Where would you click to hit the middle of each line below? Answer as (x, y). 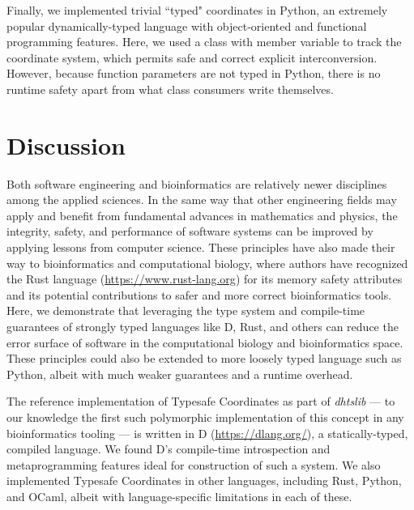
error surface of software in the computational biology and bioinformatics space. (205, 342)
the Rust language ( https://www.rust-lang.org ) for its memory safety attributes (205, 279)
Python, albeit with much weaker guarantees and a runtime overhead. (180, 374)
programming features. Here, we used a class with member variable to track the (204, 42)
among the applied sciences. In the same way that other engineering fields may (202, 200)
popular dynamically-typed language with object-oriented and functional (187, 25)
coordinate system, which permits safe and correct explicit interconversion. (192, 57)
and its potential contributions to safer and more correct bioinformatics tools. (199, 294)
